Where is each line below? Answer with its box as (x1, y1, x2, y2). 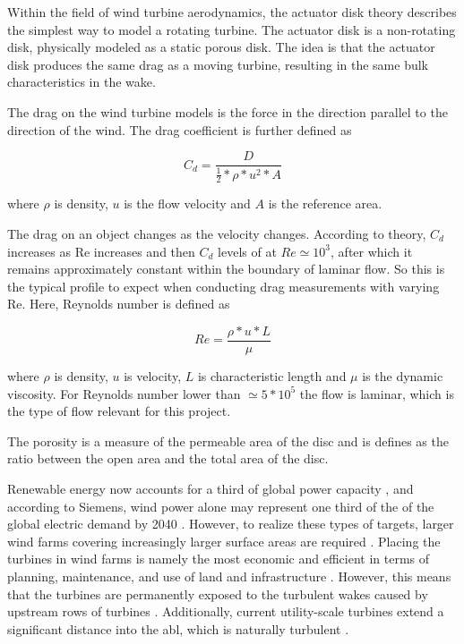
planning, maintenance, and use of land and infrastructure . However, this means (7, 566, 451, 585)
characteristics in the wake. (7, 72, 156, 91)
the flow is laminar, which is (299, 384, 454, 402)
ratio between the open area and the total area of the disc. (7, 449, 329, 468)
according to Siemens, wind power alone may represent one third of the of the (7, 496, 434, 515)
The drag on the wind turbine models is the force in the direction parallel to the (7, 102, 448, 121)
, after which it (331, 241, 413, 260)
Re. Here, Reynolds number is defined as (7, 294, 230, 313)
